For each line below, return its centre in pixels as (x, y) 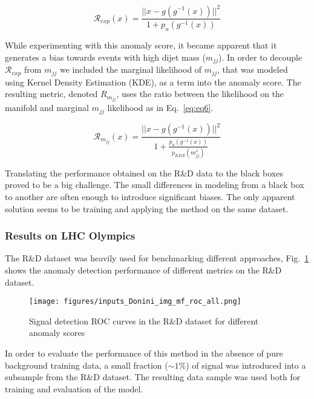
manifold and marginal (47, 108)
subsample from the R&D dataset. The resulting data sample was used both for (153, 377)
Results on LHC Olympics (70, 236)
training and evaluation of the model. (74, 388)
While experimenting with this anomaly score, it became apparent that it (141, 45)
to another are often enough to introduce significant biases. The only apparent (150, 196)
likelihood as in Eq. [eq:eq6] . (160, 108)
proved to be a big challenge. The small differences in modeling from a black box (155, 185)
